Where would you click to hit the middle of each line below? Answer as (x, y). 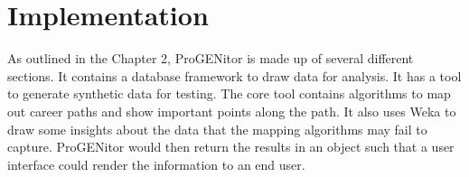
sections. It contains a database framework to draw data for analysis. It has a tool (234, 75)
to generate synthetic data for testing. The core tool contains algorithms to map (229, 93)
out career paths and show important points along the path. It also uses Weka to (232, 111)
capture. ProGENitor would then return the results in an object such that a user (231, 147)
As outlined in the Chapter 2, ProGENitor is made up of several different (211, 58)
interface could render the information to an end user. (156, 164)
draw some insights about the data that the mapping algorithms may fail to (217, 129)
